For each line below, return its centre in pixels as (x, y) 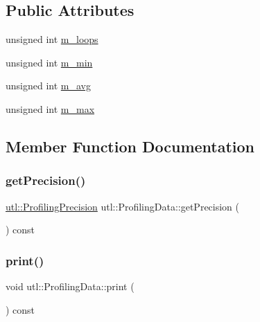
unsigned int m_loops (52, 39)
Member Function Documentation (130, 146)
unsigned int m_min (49, 62)
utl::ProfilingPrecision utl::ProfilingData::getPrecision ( (123, 206)
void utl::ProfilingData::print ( (70, 286)
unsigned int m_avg (48, 86)
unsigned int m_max (50, 108)
